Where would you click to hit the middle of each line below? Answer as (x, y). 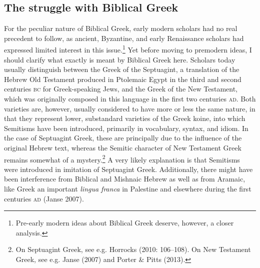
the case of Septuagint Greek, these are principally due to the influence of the (123, 138)
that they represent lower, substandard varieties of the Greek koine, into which (125, 118)
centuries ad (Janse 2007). (44, 198)
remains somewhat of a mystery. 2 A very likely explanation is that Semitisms (122, 158)
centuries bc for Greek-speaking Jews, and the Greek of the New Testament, (121, 89)
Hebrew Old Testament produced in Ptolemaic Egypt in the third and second (123, 79)
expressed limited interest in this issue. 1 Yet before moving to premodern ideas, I (128, 49)
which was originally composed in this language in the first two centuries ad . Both (130, 99)
